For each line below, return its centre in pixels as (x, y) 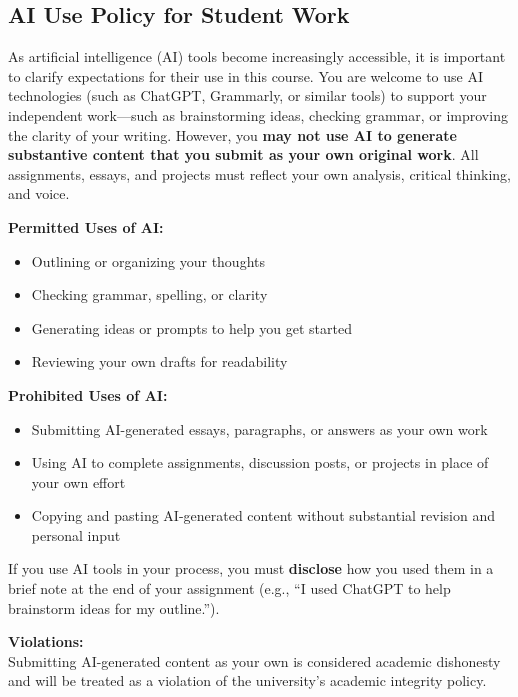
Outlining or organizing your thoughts (148, 260)
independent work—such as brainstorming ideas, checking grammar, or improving (258, 114)
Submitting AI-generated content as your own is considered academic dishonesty (254, 660)
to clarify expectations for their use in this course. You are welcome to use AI (245, 75)
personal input (76, 534)
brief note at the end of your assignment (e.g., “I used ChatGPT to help (229, 588)
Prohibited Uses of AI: (88, 394)
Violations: (46, 641)
